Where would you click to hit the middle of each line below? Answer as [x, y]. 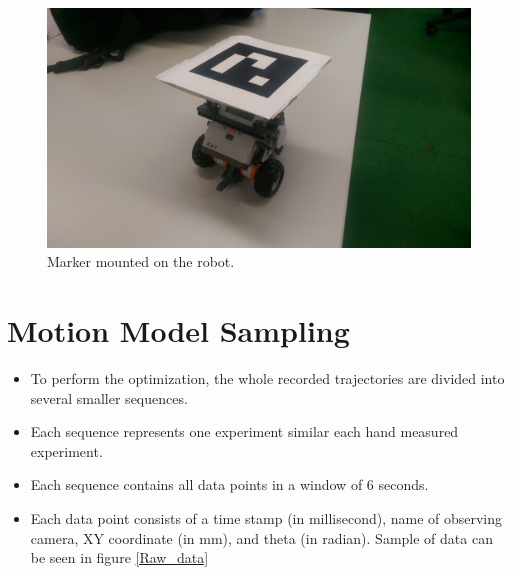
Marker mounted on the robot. [141, 261]
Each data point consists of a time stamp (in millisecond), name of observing [266, 518]
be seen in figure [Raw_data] [119, 557]
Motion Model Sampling [178, 330]
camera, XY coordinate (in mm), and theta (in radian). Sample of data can [261, 537]
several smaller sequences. [109, 397]
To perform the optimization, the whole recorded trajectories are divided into [267, 378]
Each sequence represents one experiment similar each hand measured [244, 431]
